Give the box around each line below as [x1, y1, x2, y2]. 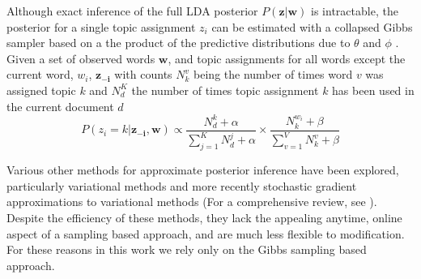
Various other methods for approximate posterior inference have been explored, [6, 161, 399, 178]
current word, [6, 66, 74, 83]
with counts [114, 66, 172, 83]
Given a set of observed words [6, 49, 155, 67]
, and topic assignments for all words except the [168, 49, 406, 67]
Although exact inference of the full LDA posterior [6, 2, 258, 19]
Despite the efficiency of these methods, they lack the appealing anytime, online [6, 208, 402, 225]
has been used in [332, 81, 415, 98]
